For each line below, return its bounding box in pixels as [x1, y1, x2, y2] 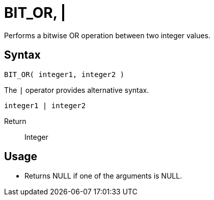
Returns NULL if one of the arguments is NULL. [24, 171, 182, 181]
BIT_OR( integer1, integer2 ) [4, 70, 125, 79]
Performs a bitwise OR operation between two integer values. [4, 31, 210, 40]
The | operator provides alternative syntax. [4, 85, 149, 94]
